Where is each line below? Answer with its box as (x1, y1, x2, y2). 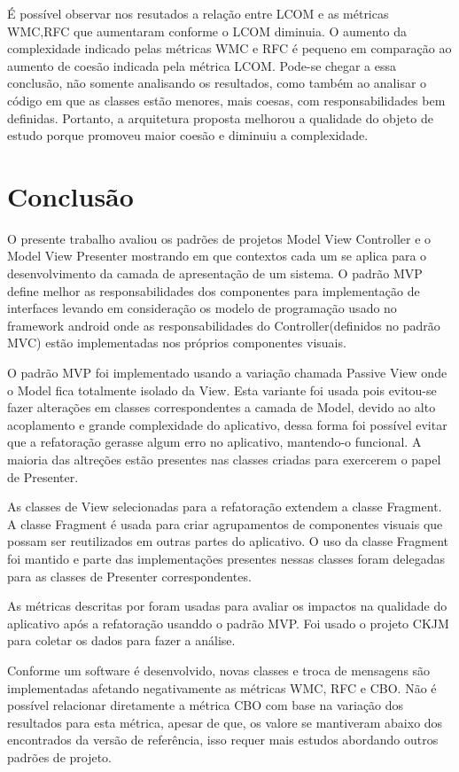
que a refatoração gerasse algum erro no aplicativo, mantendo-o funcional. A (7, 433, 422, 451)
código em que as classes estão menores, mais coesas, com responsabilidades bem (7, 90, 446, 109)
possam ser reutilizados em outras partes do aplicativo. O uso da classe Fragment (7, 532, 449, 550)
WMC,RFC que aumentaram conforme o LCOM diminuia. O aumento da (7, 21, 407, 40)
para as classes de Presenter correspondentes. (7, 566, 252, 585)
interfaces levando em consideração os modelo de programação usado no (7, 299, 397, 317)
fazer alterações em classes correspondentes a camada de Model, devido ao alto (7, 398, 436, 417)
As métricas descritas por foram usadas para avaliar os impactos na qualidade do (7, 597, 447, 615)
